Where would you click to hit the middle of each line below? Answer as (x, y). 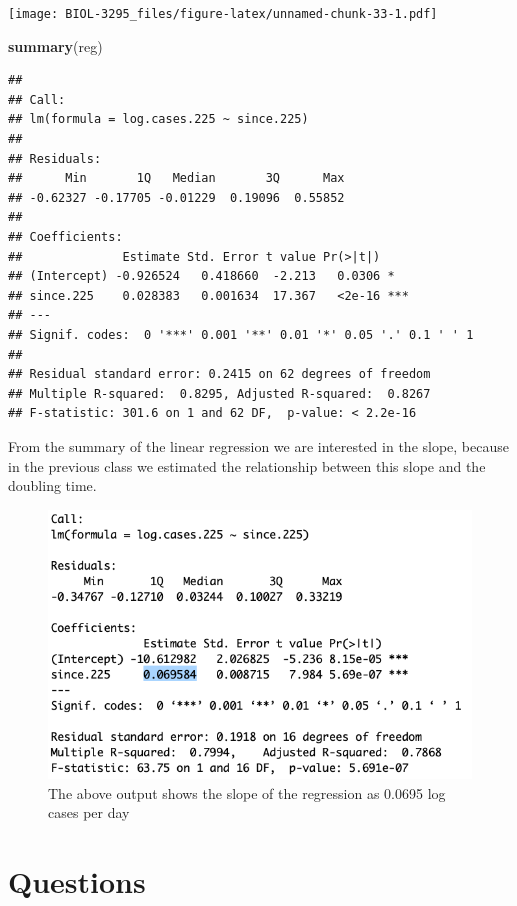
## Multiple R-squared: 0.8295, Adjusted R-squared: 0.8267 (219, 393)
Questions (77, 881)
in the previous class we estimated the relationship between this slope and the (247, 465)
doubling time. (52, 485)
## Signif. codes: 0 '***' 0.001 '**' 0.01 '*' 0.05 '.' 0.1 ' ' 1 (241, 334)
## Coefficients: (65, 237)
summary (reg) (55, 45)
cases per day (89, 812)
